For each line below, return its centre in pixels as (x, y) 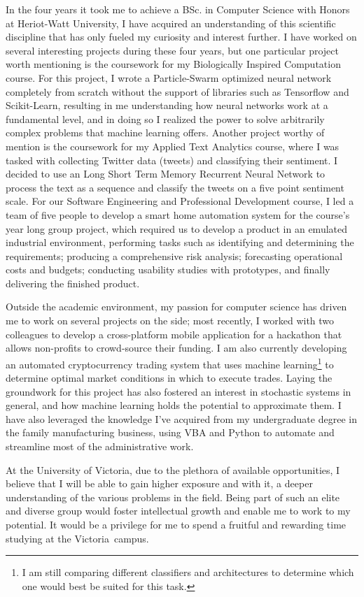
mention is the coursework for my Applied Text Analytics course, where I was (173, 146)
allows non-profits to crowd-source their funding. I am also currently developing (176, 348)
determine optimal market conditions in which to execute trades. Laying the (169, 378)
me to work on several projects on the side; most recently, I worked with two (170, 321)
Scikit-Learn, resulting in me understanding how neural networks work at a (167, 105)
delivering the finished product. (73, 283)
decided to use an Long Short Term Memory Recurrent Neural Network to (166, 174)
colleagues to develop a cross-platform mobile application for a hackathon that (174, 334)
